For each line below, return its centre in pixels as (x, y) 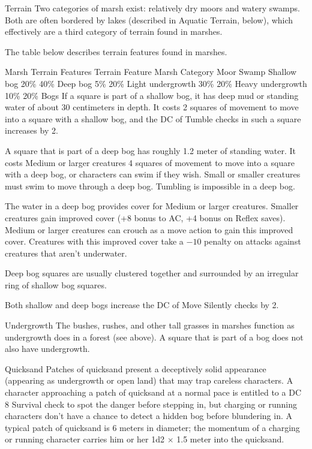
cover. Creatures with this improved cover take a (94, 241)
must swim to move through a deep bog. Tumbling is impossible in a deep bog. (150, 186)
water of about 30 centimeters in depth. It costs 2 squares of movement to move (152, 107)
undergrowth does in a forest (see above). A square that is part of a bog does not (154, 337)
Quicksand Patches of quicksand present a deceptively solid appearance (136, 368)
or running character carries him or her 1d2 (85, 439)
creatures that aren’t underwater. (66, 253)
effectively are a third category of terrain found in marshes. (114, 31)
